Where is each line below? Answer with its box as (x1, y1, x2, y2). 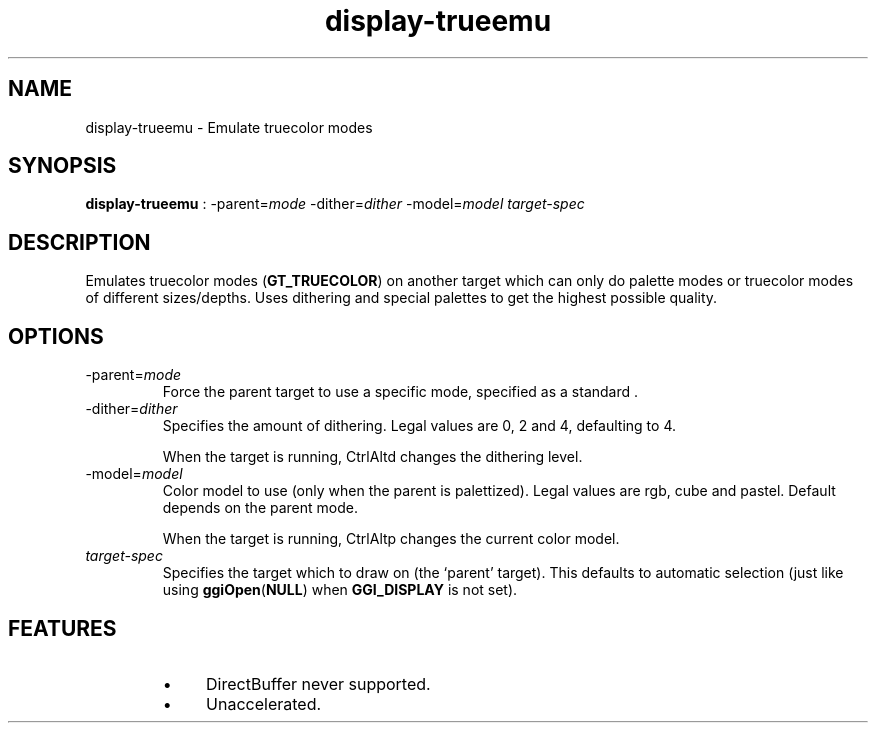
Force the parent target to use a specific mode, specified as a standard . (162, 383, 639, 401)
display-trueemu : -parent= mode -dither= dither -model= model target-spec (85, 195, 585, 213)
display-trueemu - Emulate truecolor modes (85, 118, 373, 136)
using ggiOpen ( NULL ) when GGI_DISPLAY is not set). (162, 581, 518, 599)
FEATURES (8, 615, 117, 641)
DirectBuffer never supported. (206, 673, 431, 694)
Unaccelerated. (206, 693, 322, 714)
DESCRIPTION (8, 229, 151, 255)
